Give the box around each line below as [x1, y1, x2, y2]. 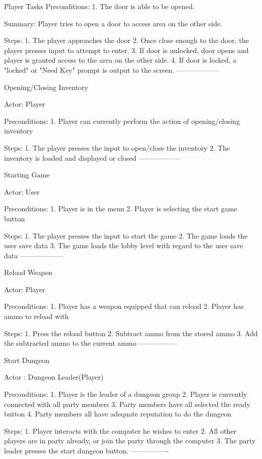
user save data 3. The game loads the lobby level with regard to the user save [4, 240, 243, 251]
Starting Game [4, 169, 50, 180]
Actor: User [4, 186, 40, 197]
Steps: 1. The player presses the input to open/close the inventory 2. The [4, 142, 230, 153]
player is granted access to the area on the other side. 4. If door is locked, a [4, 55, 237, 65]
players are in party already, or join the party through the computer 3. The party [4, 435, 256, 446]
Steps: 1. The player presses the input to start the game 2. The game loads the [4, 230, 248, 241]
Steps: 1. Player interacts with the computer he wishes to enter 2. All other [4, 425, 237, 436]
